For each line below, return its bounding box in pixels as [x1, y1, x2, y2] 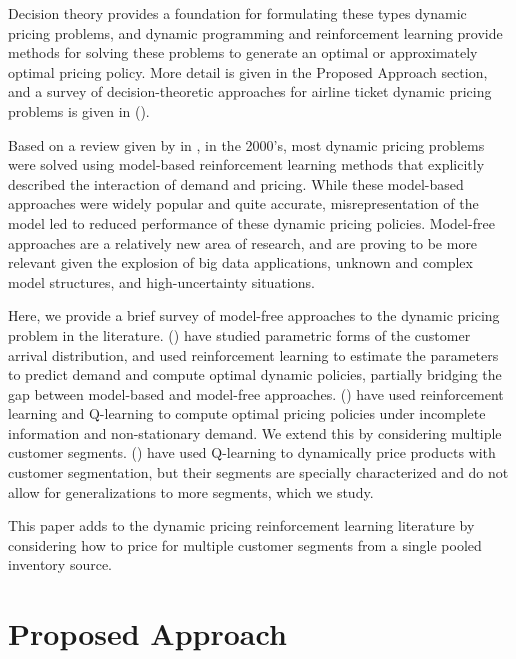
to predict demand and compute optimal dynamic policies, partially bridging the [8, 364, 502, 385]
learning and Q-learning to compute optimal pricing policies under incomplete [8, 403, 486, 424]
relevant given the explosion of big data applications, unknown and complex [8, 252, 473, 273]
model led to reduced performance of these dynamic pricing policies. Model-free [8, 212, 495, 233]
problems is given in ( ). [8, 100, 150, 121]
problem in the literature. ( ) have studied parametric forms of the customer [8, 324, 471, 345]
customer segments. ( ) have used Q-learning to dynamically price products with [8, 442, 496, 463]
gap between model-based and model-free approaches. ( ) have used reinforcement [8, 383, 504, 404]
